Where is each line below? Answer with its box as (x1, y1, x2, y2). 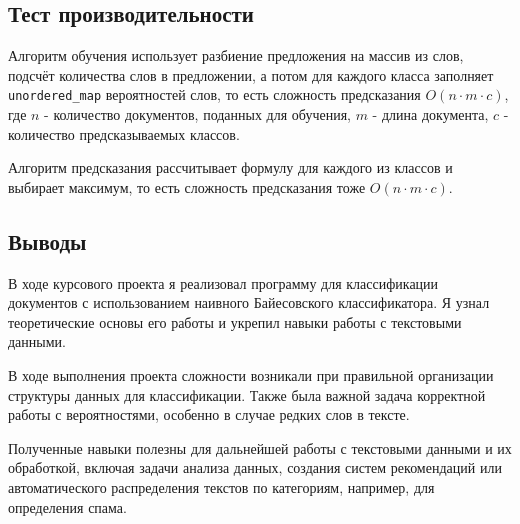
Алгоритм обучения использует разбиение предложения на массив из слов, (8, 45, 464, 66)
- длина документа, (372, 104, 489, 125)
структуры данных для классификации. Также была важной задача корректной (8, 384, 486, 405)
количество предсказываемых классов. (8, 123, 240, 144)
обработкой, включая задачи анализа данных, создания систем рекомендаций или (8, 457, 502, 478)
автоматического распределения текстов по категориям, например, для (8, 476, 435, 497)
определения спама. (8, 496, 127, 517)
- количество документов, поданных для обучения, (44, 104, 351, 125)
